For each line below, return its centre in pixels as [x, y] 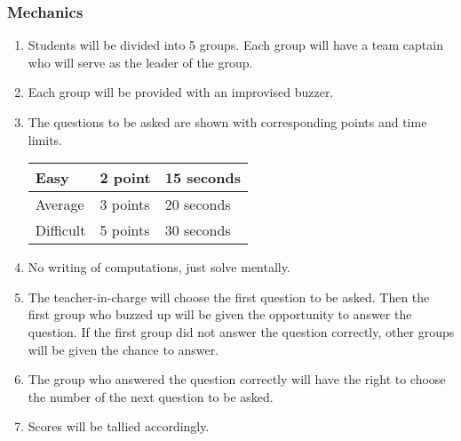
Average [60, 204]
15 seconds [203, 178]
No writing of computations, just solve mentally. [159, 267]
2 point [125, 178]
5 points [125, 230]
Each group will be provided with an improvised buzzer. [181, 92]
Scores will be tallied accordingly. [119, 426]
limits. [45, 139]
